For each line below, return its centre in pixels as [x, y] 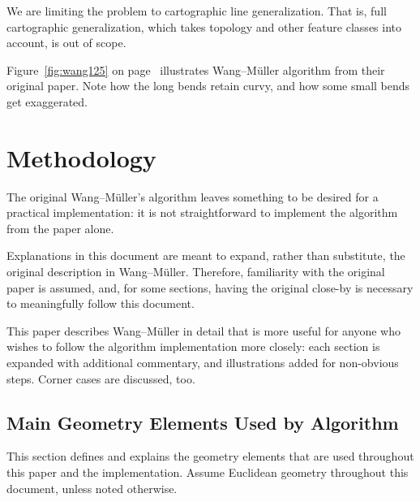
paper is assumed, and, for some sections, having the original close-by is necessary [210, 287]
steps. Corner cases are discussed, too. [101, 378]
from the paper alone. [60, 228]
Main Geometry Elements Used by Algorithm [203, 422]
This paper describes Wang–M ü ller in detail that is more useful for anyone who [204, 330]
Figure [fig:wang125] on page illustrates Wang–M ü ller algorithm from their [196, 69]
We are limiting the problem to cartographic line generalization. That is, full [197, 11]
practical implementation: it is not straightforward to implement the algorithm [202, 212]
